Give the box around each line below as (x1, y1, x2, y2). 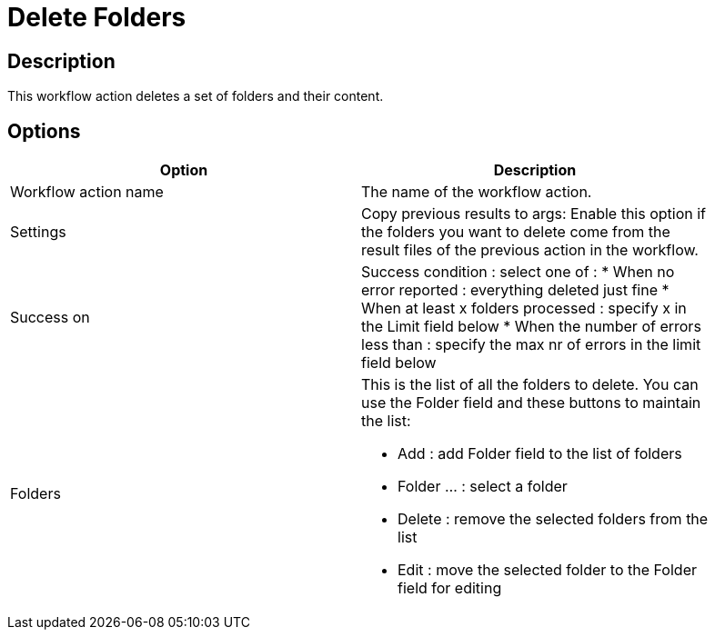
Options (7, 119, 81, 143)
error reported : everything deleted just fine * (361, 281, 670, 300)
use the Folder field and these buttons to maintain (361, 393, 701, 413)
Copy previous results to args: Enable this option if (361, 204, 707, 224)
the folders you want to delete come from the (361, 223, 670, 242)
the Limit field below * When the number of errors (361, 317, 701, 336)
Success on (10, 308, 90, 327)
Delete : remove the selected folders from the (398, 510, 709, 529)
